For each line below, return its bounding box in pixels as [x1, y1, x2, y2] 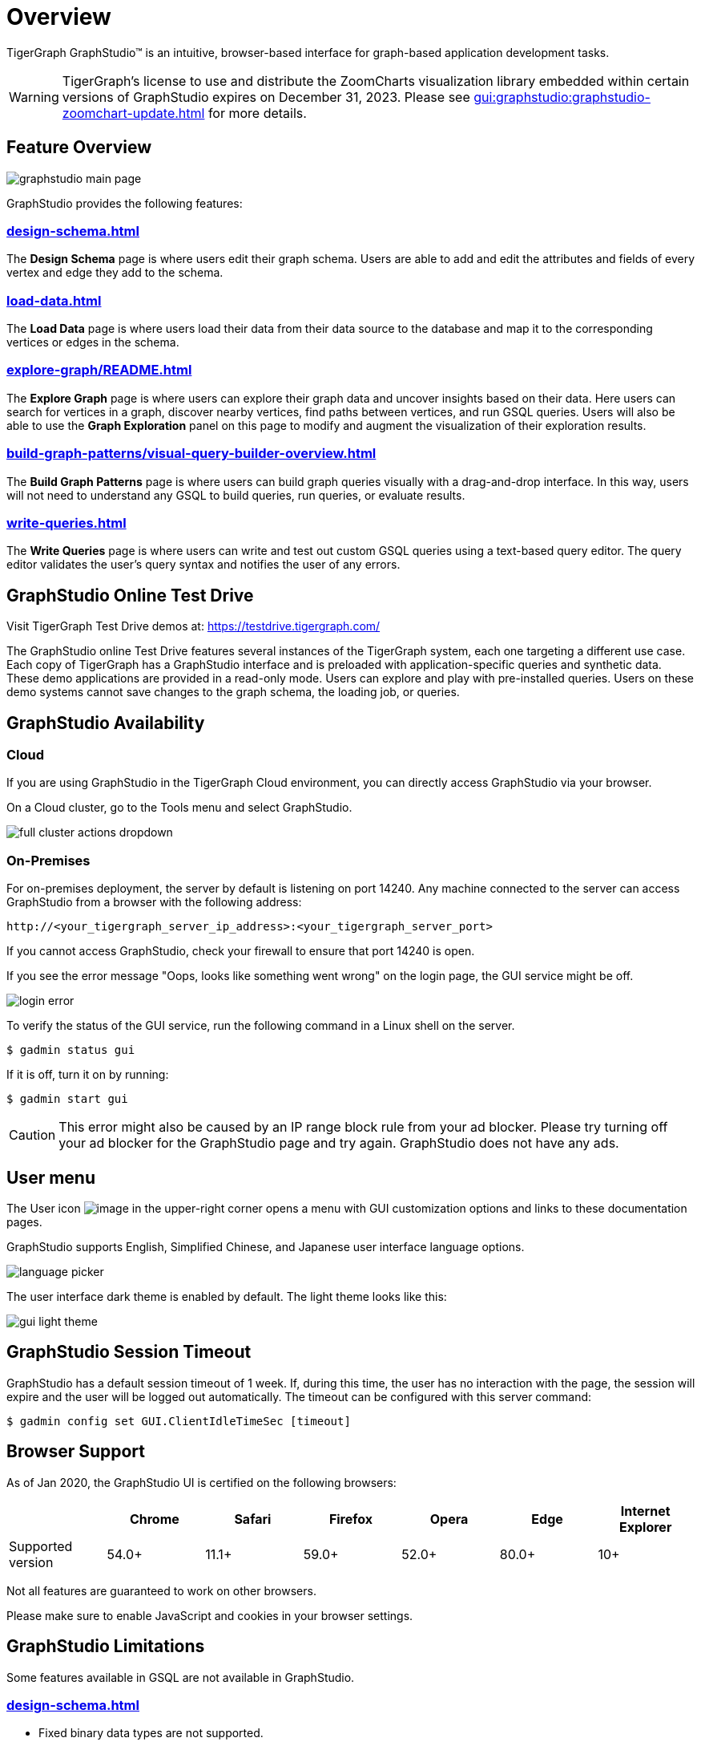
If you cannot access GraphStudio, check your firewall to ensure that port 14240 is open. [6, 944, 475, 958]
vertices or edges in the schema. [6, 335, 179, 350]
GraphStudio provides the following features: [6, 196, 243, 210]
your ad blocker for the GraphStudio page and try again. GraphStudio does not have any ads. [58, 1135, 619, 1152]
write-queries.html [6, 514, 127, 531]
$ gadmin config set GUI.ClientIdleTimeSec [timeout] [6, 1414, 351, 1428]
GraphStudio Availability [6, 712, 205, 733]
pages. [6, 1215, 42, 1229]
